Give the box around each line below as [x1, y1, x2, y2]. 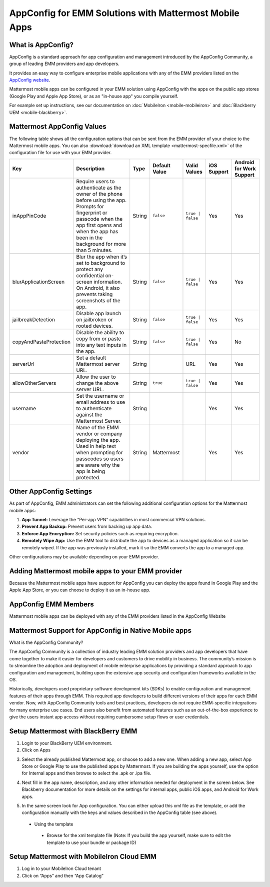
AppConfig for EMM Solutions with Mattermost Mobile [9, 8, 240, 19]
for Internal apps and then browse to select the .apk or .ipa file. [21, 770, 151, 776]
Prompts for [75, 203, 104, 210]
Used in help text [75, 443, 116, 450]
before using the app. [75, 197, 127, 204]
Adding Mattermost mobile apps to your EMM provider [9, 567, 182, 575]
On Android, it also [75, 284, 120, 291]
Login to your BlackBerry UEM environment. [21, 740, 112, 746]
